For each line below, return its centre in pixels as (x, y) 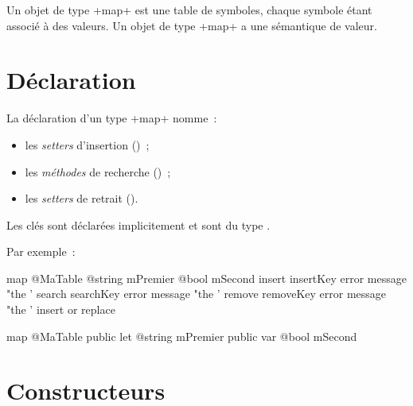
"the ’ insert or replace (61, 309)
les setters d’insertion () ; (87, 144)
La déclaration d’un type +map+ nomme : (112, 118)
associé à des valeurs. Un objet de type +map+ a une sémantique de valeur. (192, 25)
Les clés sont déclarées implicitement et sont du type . (138, 224)
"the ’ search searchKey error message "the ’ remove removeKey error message (197, 294)
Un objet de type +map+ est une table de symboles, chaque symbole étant (189, 10)
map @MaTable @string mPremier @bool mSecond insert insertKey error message (206, 278)
